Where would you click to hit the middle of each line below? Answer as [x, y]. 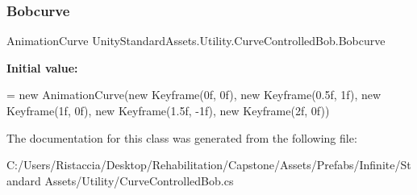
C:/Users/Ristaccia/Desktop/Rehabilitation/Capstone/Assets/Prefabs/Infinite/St [209, 165]
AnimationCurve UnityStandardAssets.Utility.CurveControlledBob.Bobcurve [196, 41]
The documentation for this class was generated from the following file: [182, 137]
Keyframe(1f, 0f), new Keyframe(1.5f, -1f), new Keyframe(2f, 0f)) [168, 110]
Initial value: [42, 67]
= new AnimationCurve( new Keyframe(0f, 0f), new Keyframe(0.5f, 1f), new [194, 95]
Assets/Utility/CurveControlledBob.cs [139, 180]
